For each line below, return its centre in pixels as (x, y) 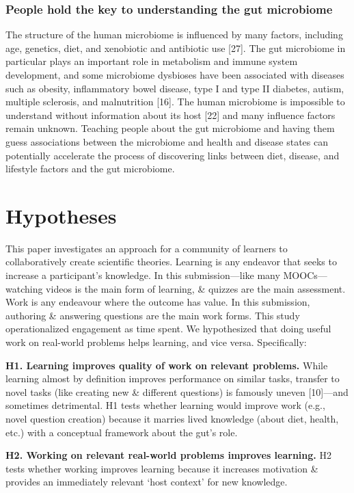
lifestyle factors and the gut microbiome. (90, 169)
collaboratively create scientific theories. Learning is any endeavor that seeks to (171, 262)
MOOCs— (305, 275)
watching (24, 288)
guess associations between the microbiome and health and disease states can (167, 141)
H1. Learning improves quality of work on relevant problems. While (167, 365)
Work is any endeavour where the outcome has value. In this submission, (158, 302)
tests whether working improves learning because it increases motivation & (162, 468)
